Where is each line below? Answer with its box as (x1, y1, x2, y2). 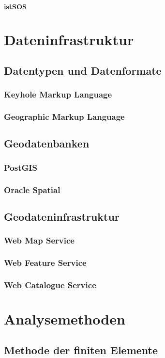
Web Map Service (4, 234, 75, 246)
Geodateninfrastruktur (4, 209, 120, 224)
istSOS (4, 1, 27, 11)
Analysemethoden (4, 309, 125, 328)
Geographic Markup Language (4, 111, 125, 123)
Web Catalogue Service (4, 278, 96, 291)
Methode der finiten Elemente (4, 342, 158, 357)
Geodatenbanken (4, 136, 90, 151)
